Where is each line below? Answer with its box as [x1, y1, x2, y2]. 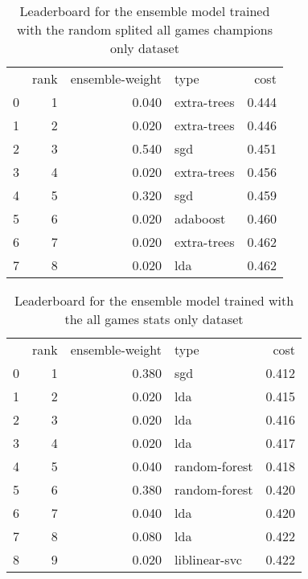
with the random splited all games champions [16, 20, 273, 39]
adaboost [175, 209, 226, 228]
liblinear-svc [175, 550, 242, 569]
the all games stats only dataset [64, 310, 244, 328]
